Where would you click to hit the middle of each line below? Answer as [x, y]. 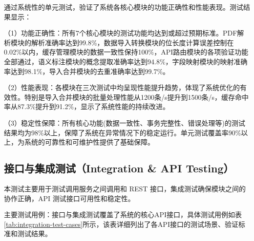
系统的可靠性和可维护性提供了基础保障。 [89, 142]
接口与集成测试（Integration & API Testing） [119, 168]
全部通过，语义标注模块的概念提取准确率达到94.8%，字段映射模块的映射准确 [126, 61]
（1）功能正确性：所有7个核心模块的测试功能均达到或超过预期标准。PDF [121, 33]
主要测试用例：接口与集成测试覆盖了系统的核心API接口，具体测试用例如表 [123, 214]
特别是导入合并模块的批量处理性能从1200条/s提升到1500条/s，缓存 [130, 97]
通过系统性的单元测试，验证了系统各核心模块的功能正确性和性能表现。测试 [124, 7]
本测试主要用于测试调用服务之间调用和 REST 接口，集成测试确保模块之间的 [125, 188]
